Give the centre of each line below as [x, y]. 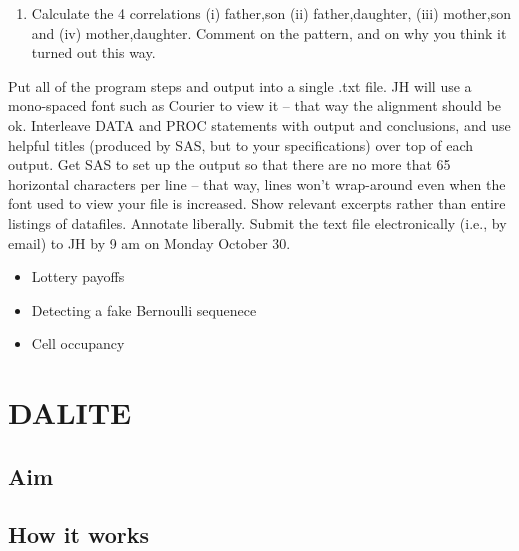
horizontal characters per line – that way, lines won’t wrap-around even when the [257, 183]
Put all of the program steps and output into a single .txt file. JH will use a [240, 85]
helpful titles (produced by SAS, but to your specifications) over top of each [241, 144]
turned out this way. [93, 52]
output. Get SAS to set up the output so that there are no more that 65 [229, 164]
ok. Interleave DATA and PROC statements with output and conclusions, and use [259, 124]
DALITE [70, 412]
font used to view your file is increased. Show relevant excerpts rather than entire [257, 203]
